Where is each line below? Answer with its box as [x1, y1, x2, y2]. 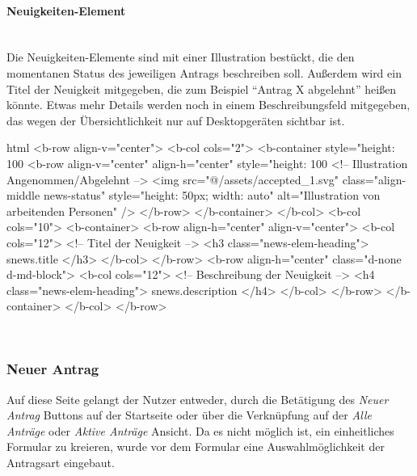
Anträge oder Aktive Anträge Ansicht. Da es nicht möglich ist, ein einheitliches [6, 422, 394, 439]
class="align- [342, 171, 406, 187]
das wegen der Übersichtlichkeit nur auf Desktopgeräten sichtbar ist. [6, 112, 345, 128]
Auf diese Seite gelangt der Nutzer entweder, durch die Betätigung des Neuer [6, 390, 389, 407]
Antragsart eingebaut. [6, 454, 115, 471]
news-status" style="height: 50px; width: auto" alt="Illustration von [43, 187, 381, 204]
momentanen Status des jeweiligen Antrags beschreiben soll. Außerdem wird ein [6, 64, 402, 81]
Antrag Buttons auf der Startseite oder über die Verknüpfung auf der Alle [6, 406, 372, 423]
